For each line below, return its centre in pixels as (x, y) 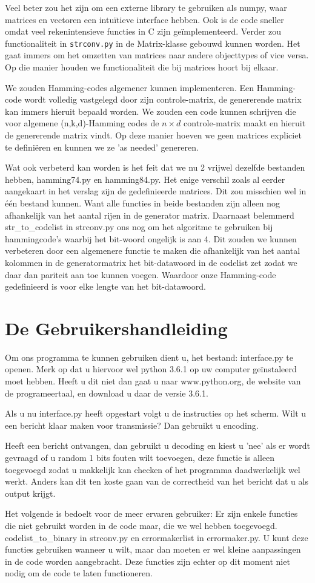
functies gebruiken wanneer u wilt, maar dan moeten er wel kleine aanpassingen (153, 549)
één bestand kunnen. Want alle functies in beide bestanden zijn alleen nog (143, 203)
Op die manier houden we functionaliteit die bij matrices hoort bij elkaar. (142, 67)
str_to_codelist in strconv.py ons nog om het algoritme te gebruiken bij (139, 227)
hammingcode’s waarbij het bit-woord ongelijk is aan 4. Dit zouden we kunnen (151, 238)
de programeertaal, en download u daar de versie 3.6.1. (107, 393)
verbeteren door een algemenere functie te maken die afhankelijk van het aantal (153, 251)
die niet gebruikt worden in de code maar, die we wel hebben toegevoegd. (141, 525)
